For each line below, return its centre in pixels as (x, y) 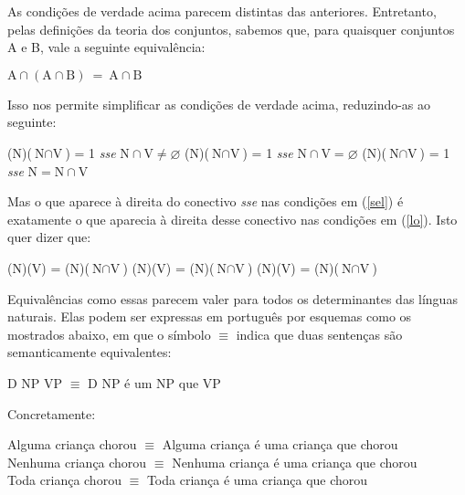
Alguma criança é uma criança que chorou (280, 444)
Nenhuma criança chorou (77, 462)
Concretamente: (52, 413)
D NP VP (35, 382)
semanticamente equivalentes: (90, 352)
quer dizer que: (49, 237)
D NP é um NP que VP (154, 382)
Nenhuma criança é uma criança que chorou (295, 462)
